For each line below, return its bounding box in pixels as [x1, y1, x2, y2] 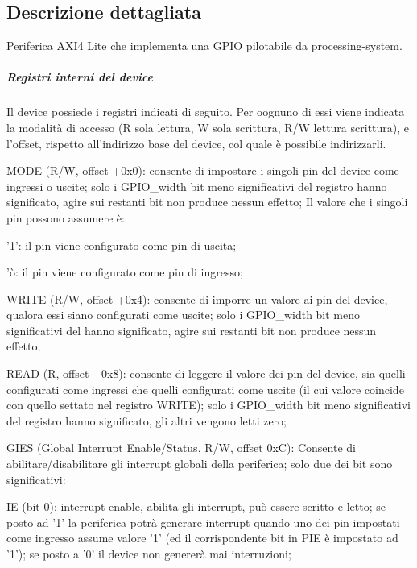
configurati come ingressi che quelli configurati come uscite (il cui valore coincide [6, 380, 404, 397]
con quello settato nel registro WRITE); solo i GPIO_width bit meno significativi [6, 396, 411, 413]
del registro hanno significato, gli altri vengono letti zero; [6, 412, 287, 429]
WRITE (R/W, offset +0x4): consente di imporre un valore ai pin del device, [6, 290, 388, 307]
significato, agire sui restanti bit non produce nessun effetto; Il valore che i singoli [6, 193, 408, 210]
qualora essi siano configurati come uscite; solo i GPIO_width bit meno [6, 306, 361, 323]
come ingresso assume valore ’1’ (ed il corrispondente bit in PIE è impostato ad [6, 529, 398, 546]
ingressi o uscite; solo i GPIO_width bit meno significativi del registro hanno [6, 177, 387, 194]
